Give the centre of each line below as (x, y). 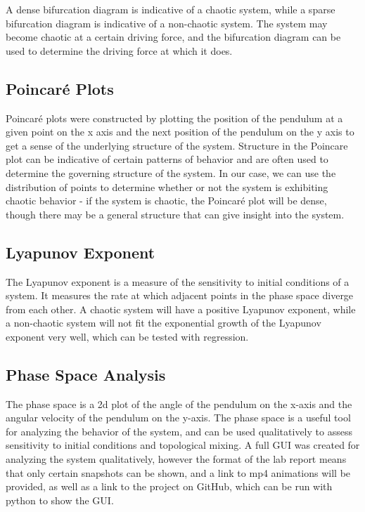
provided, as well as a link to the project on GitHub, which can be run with (169, 486)
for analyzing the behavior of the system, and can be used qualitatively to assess (179, 431)
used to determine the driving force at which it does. (119, 50)
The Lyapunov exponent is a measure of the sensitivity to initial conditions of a (178, 281)
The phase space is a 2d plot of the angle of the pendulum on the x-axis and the (179, 403)
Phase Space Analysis (86, 374)
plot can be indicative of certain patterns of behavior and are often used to (167, 159)
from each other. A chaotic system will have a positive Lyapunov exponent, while (181, 309)
